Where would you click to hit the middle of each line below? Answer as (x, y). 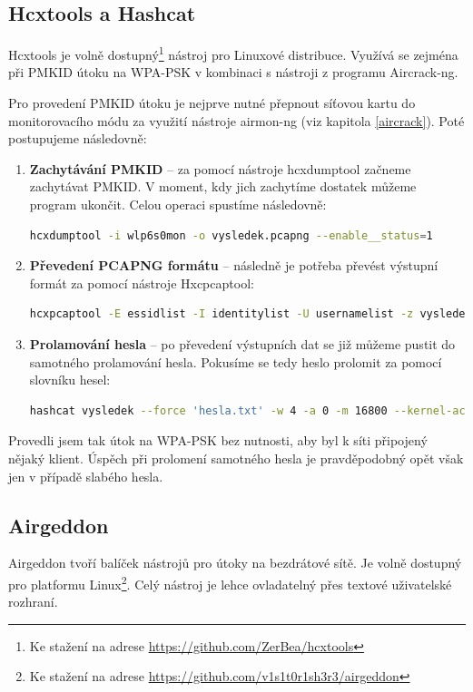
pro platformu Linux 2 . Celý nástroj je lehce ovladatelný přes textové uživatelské (230, 582)
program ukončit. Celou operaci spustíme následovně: (178, 205)
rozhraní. (33, 602)
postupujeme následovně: (78, 138)
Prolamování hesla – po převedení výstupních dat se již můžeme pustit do (242, 343)
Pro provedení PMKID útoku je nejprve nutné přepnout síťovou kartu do (212, 103)
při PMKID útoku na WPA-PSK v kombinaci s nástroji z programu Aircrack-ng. (233, 72)
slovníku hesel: (70, 380)
